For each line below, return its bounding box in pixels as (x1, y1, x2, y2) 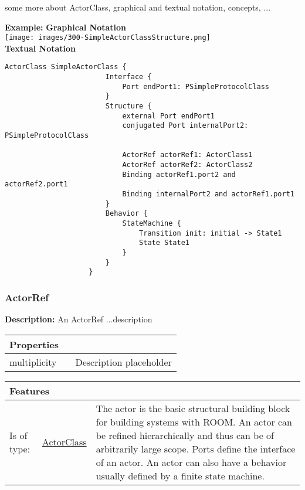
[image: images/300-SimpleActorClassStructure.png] (5, 33, 211, 42)
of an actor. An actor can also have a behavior (96, 455, 287, 469)
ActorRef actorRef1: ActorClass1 (122, 151, 253, 159)
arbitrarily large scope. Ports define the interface (96, 441, 296, 455)
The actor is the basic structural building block (96, 401, 290, 415)
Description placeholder (75, 355, 172, 369)
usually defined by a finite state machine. (96, 468, 265, 482)
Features (9, 383, 50, 397)
